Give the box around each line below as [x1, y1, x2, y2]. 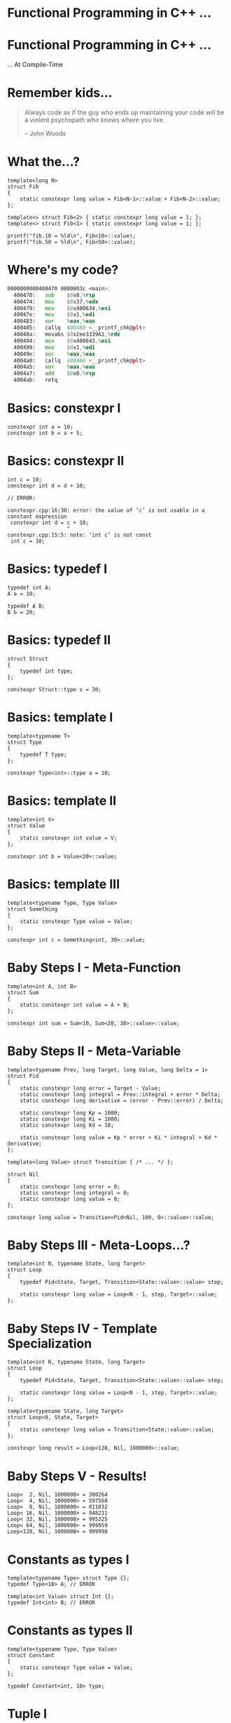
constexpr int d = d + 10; [7, 482, 86, 489]
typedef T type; [20, 750, 68, 758]
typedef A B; [7, 602, 45, 609]
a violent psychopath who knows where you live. [24, 116, 165, 124]
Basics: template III [7, 876, 120, 892]
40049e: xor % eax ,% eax [13, 350, 96, 358]
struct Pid [7, 1072, 39, 1079]
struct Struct [7, 655, 49, 662]
